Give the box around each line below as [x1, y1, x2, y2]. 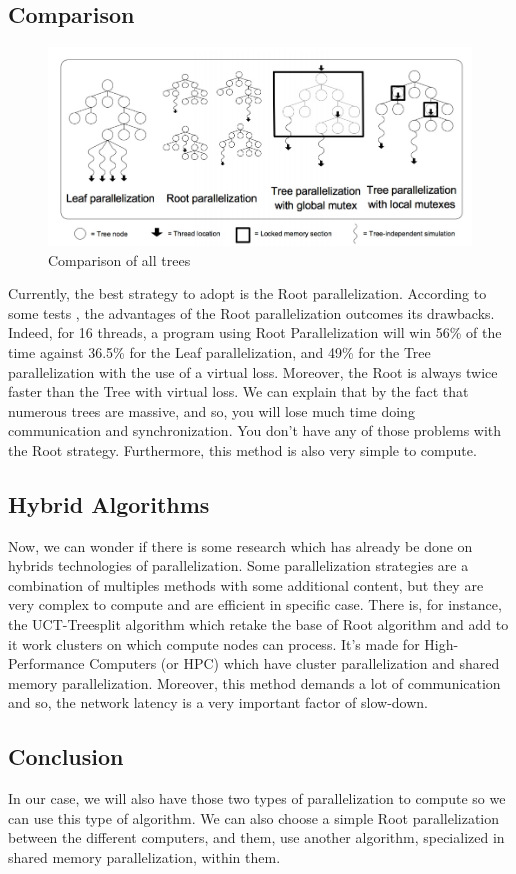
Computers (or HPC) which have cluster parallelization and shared [89, 653, 500, 674]
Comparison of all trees [48, 249, 191, 270]
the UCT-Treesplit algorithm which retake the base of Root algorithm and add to [8, 614, 509, 635]
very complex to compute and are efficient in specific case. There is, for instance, [8, 594, 502, 615]
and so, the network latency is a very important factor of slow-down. [8, 692, 428, 713]
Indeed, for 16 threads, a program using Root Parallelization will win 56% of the [8, 322, 502, 343]
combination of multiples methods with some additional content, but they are [8, 574, 484, 595]
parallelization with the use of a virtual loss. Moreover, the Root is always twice [8, 361, 498, 382]
